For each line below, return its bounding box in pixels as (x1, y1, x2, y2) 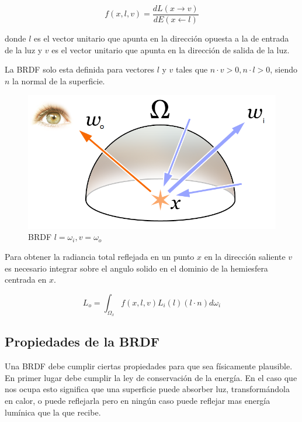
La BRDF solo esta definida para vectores (5, 63, 154, 76)
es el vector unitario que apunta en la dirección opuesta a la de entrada (34, 32, 289, 44)
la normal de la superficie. (12, 74, 105, 87)
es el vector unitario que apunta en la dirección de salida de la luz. (51, 43, 290, 56)
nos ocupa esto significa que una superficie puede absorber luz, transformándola (5, 383, 290, 395)
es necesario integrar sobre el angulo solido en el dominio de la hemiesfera (5, 262, 268, 274)
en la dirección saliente (204, 250, 286, 262)
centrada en (5, 273, 47, 286)
